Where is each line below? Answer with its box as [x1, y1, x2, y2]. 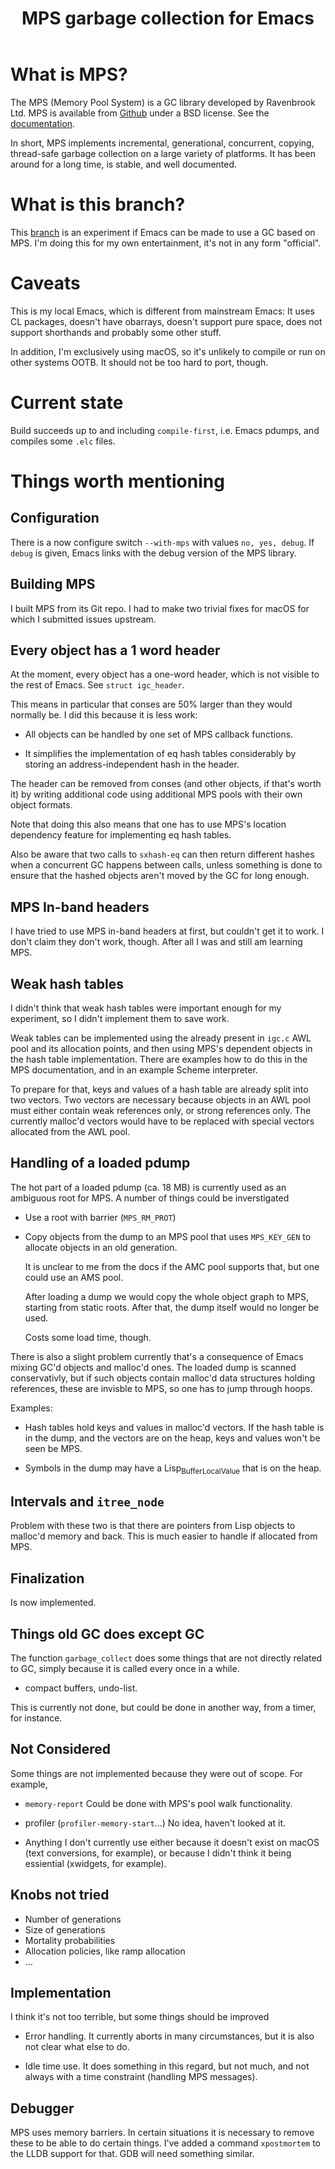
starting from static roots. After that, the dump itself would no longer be [24, 1301, 320, 1313]
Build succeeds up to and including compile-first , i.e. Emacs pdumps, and [10, 424, 320, 436]
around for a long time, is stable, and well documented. [10, 158, 238, 170]
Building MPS [10, 576, 96, 593]
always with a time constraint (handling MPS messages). [24, 2071, 258, 2083]
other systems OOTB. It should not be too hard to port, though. [10, 356, 269, 368]
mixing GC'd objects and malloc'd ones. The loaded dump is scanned [10, 1361, 297, 1373]
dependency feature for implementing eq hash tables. [10, 829, 232, 841]
